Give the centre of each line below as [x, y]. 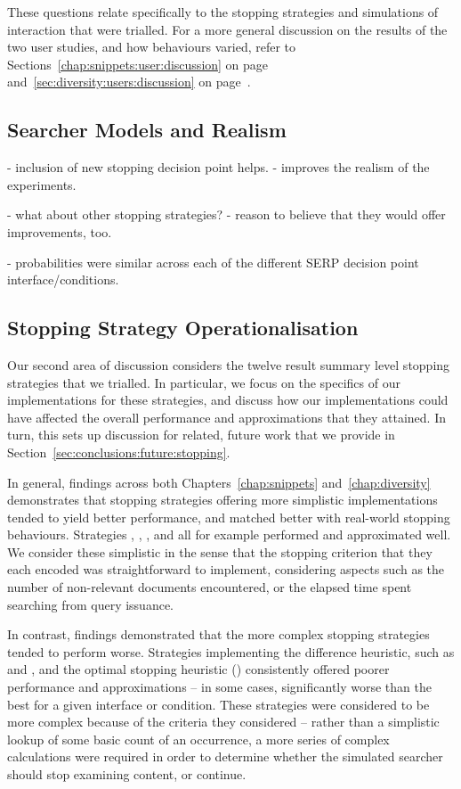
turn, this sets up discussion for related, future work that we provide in [201, 435]
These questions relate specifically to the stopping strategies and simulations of [223, 12]
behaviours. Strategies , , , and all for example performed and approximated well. [229, 534]
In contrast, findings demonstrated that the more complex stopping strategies [218, 634]
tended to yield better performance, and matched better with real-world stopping [229, 517]
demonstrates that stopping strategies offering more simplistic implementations [222, 500]
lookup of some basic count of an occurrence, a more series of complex [198, 739]
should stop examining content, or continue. [127, 774]
